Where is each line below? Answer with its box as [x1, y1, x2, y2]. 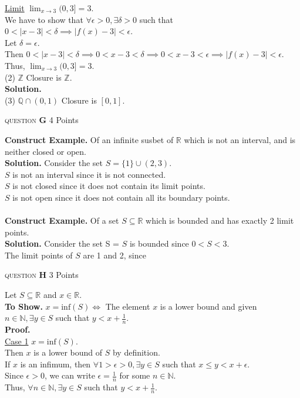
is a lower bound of [33, 346, 103, 359]
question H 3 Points [5, 268, 79, 281]
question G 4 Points [5, 114, 79, 126]
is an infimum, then [20, 357, 91, 370]
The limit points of [5, 248, 73, 261]
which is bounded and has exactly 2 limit [146, 214, 294, 227]
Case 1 [5, 334, 29, 347]
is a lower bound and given [160, 300, 257, 312]
